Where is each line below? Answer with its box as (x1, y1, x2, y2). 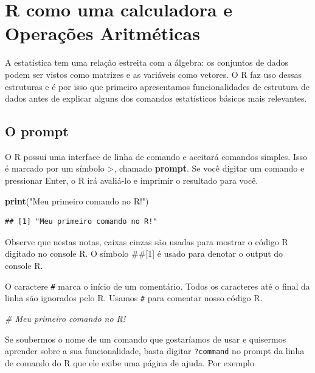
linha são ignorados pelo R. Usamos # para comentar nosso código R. (5, 291, 263, 304)
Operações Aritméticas (5, 21, 200, 46)
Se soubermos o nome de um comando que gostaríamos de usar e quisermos (5, 332, 286, 345)
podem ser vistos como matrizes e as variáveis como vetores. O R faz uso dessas (5, 68, 302, 80)
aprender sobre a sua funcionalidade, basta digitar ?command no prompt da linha (5, 344, 305, 357)
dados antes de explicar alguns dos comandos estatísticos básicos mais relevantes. (5, 92, 307, 105)
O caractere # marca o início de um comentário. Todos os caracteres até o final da (5, 279, 310, 292)
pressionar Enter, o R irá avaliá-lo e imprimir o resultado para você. (5, 174, 258, 187)
